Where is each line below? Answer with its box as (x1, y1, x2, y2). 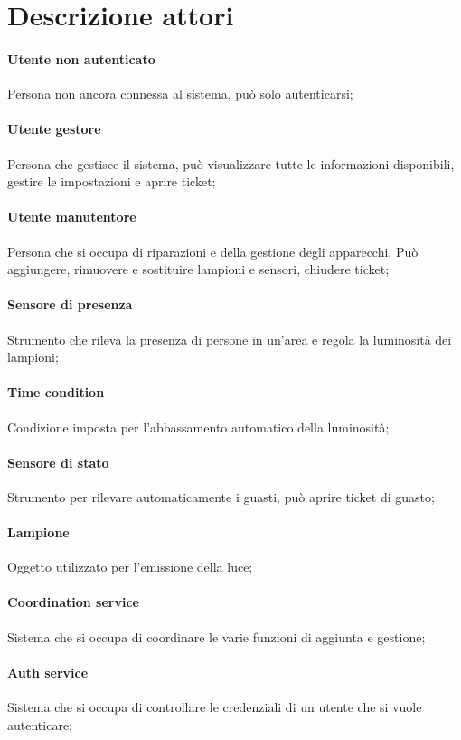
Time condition (7, 383, 105, 402)
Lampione (7, 523, 70, 542)
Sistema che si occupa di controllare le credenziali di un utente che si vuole (7, 697, 422, 716)
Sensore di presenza (7, 295, 133, 314)
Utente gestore (7, 119, 101, 138)
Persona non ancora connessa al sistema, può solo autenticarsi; (7, 84, 353, 103)
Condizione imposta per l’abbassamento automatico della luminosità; (7, 417, 390, 436)
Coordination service (7, 593, 139, 612)
